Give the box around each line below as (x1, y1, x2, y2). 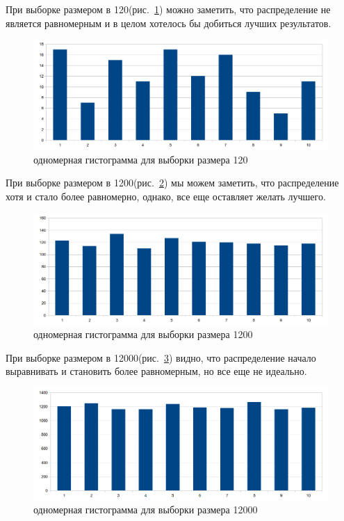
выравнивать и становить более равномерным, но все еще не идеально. (6, 364, 307, 378)
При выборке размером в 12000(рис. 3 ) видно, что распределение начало (6, 350, 316, 364)
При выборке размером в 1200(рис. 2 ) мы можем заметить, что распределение (6, 175, 339, 190)
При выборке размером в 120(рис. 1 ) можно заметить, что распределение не (6, 2, 331, 16)
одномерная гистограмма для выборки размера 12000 (33, 502, 258, 517)
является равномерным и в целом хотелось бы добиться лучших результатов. (6, 15, 331, 30)
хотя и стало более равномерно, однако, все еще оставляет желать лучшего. (6, 189, 326, 203)
